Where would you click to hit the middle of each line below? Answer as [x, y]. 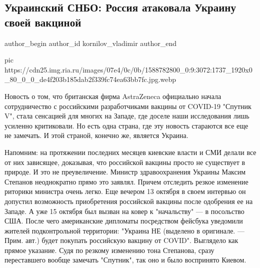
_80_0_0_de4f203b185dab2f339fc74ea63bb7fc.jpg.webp [90, 79]
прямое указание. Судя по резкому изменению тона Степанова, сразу [109, 250]
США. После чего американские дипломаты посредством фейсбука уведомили [124, 221]
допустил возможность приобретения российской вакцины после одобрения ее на [129, 201]
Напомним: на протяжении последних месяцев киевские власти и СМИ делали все [130, 152]
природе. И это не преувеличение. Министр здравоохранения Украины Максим [125, 172]
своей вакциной [43, 22]
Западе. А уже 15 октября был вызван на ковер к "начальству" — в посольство [124, 211]
